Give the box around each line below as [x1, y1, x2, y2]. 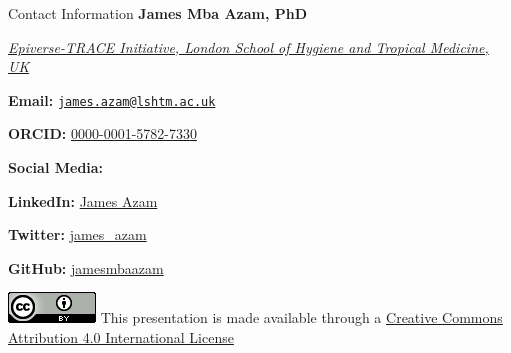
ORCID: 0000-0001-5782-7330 [8, 123, 197, 144]
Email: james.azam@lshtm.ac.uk [8, 89, 216, 110]
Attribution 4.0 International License [8, 327, 234, 347]
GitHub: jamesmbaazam [8, 257, 164, 278]
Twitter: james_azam [8, 224, 147, 245]
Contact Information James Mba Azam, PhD [8, 3, 308, 23]
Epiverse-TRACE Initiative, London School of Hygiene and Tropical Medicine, [8, 36, 489, 57]
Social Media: [8, 157, 104, 178]
